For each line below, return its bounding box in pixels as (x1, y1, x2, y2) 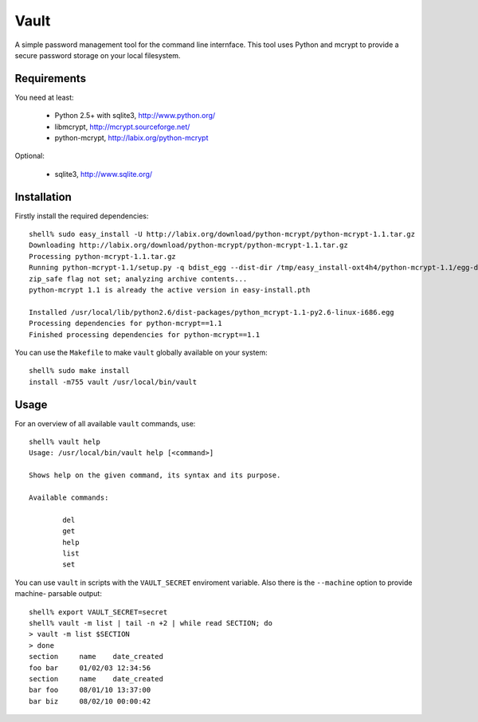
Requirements (14, 72, 87, 85)
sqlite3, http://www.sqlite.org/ (54, 169, 153, 179)
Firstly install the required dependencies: (14, 211, 149, 221)
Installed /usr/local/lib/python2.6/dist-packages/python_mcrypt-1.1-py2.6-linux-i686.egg (29, 308, 394, 316)
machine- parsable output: (14, 589, 103, 598)
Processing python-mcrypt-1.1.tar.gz (29, 252, 177, 261)
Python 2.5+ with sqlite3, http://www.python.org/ (54, 111, 216, 120)
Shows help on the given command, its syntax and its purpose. (29, 471, 281, 480)
